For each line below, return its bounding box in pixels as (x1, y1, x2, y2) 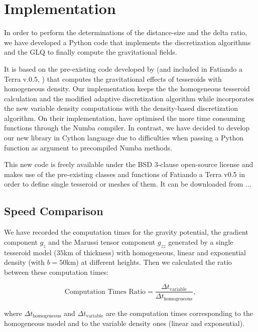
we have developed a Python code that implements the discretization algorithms (4, 37, 251, 47)
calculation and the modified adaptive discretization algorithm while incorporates (4, 93, 254, 103)
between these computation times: (4, 266, 109, 277)
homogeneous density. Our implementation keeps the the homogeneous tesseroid (4, 83, 250, 94)
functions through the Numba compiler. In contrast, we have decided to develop (4, 122, 250, 133)
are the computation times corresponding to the (105, 307, 253, 318)
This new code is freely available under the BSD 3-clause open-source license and (4, 159, 253, 170)
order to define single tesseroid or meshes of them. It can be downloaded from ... (4, 179, 251, 189)
